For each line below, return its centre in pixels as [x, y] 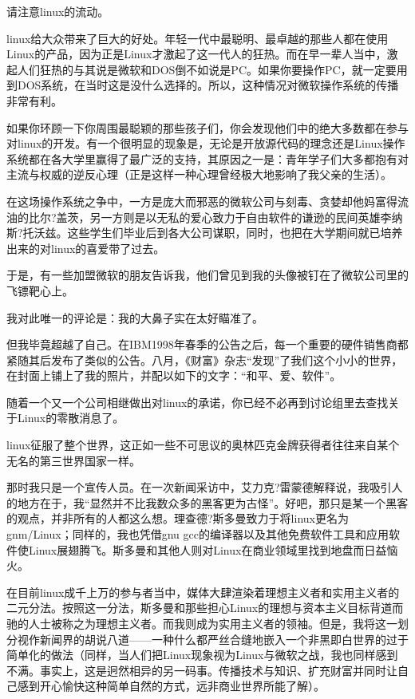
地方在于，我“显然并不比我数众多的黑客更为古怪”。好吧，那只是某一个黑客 [213, 502]
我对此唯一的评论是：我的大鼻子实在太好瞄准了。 [135, 317]
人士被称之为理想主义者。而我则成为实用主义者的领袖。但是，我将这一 [213, 623]
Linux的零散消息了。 [71, 418]
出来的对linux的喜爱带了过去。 [86, 248]
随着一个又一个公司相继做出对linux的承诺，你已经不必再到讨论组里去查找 [198, 402]
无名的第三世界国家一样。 [73, 460]
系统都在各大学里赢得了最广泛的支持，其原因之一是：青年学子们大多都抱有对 [207, 158]
